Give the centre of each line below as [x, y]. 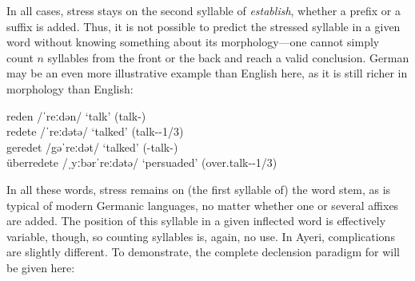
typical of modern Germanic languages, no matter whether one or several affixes [203, 205]
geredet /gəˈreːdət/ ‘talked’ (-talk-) [92, 146]
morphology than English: [70, 88]
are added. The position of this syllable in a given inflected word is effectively [196, 221]
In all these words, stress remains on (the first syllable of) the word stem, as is [199, 189]
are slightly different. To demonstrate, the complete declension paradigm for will [203, 252]
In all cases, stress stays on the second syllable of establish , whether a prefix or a [204, 10]
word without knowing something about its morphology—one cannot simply [193, 42]
